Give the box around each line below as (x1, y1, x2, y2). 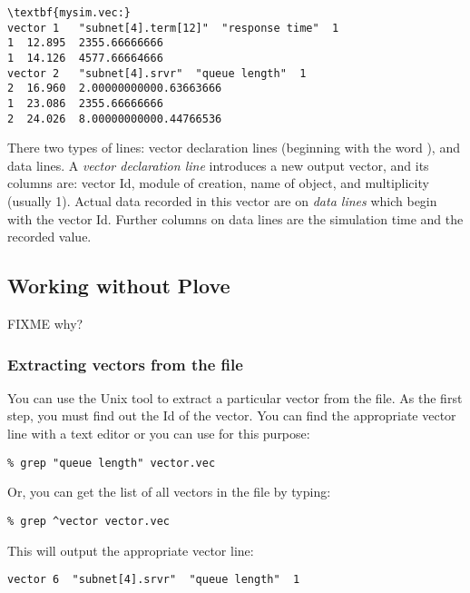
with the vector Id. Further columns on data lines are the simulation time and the (7, 209, 464, 228)
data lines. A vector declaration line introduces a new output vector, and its (7, 155, 429, 174)
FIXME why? (7, 314, 83, 333)
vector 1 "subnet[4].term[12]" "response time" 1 (7, 21, 339, 35)
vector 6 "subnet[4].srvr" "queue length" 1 (7, 573, 300, 587)
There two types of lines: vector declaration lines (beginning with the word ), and (7, 138, 460, 157)
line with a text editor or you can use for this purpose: (7, 424, 310, 443)
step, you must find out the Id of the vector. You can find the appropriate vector (7, 406, 456, 425)
